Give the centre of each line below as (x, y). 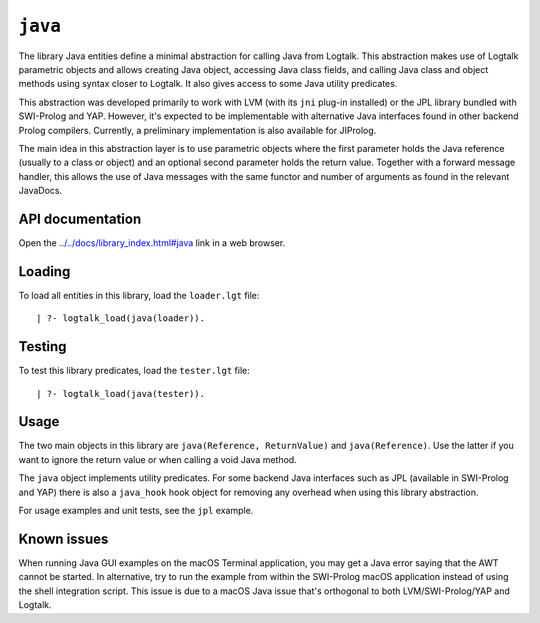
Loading (44, 271)
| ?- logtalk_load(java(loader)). (120, 318)
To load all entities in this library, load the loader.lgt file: (139, 295)
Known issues (63, 538)
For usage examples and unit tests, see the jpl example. (136, 511)
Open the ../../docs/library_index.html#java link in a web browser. (152, 242)
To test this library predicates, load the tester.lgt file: (134, 371)
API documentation (80, 218)
